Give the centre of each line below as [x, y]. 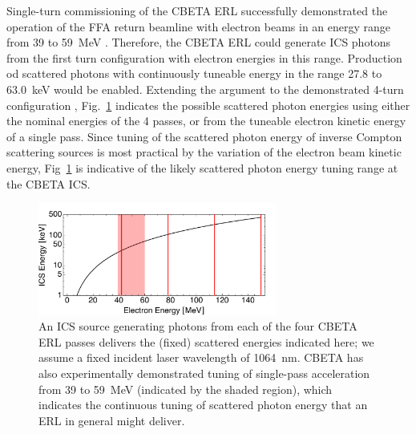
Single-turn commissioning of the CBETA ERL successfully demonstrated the [197, 10]
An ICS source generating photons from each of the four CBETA [198, 326]
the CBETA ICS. [48, 183]
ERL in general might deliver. [112, 420]
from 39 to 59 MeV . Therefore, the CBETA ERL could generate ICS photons [199, 42]
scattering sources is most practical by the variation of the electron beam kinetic [204, 152]
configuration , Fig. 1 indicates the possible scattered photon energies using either [208, 105]
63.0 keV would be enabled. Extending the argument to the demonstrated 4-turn [205, 89]
